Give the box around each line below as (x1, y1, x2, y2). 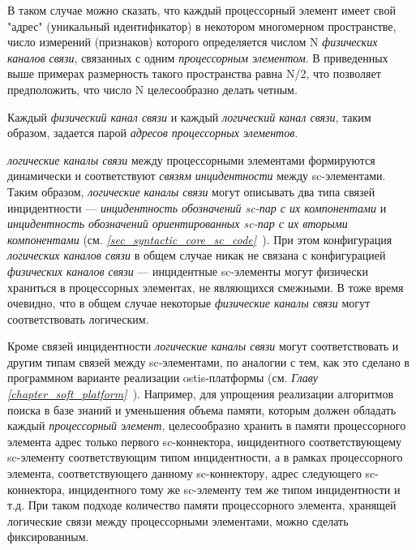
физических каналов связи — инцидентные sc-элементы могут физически (7, 262, 368, 279)
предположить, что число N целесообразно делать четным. (7, 80, 298, 97)
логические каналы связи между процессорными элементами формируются (7, 151, 375, 168)
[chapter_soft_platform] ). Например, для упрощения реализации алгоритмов (7, 385, 394, 402)
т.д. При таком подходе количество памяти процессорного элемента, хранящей (7, 496, 397, 513)
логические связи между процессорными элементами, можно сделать (7, 512, 349, 529)
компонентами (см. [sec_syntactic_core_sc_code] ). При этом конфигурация (7, 230, 392, 247)
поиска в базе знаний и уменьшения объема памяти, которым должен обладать (7, 401, 397, 418)
